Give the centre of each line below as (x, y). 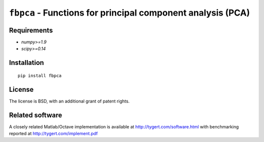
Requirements (31, 30)
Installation (26, 63)
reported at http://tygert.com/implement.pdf (53, 134)
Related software (35, 115)
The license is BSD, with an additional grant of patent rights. (69, 101)
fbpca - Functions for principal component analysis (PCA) (130, 13)
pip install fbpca (40, 75)
